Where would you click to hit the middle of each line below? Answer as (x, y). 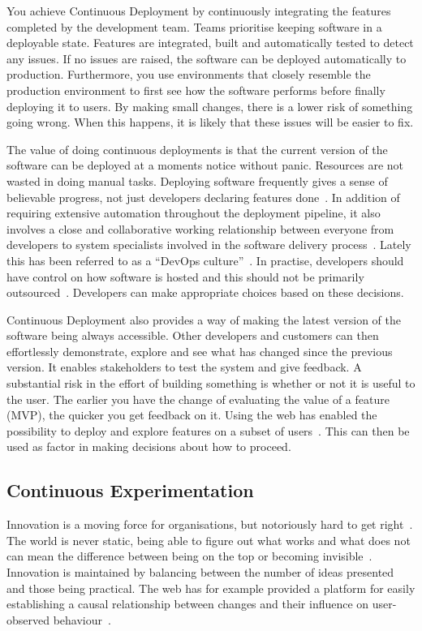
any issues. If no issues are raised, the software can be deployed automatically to (207, 58)
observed (28, 619)
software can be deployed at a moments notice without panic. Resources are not (205, 165)
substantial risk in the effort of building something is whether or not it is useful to (211, 383)
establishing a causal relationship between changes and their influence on (188, 604)
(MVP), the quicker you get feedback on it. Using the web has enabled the (192, 415)
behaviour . (82, 619)
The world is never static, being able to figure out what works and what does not (209, 540)
